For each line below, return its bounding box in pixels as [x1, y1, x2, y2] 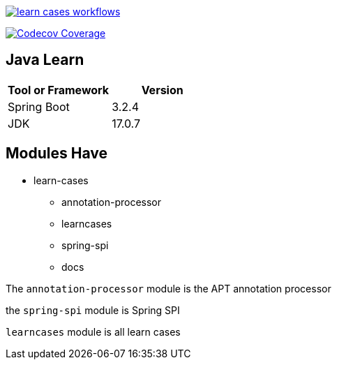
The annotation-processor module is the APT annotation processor [6, 282, 331, 295]
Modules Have [6, 144, 107, 163]
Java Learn [6, 51, 84, 69]
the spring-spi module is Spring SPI [6, 304, 180, 316]
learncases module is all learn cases [6, 325, 181, 338]
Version [141, 82, 184, 97]
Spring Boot [8, 99, 70, 114]
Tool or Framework [8, 82, 110, 97]
